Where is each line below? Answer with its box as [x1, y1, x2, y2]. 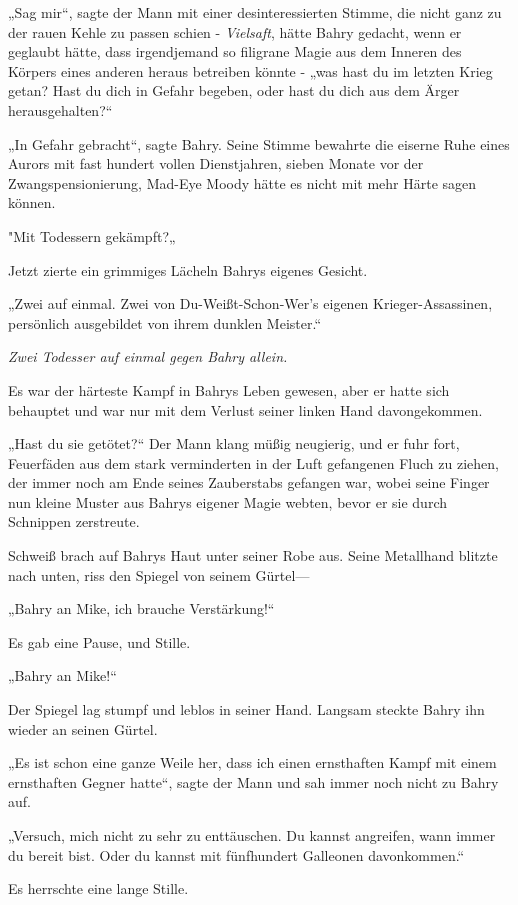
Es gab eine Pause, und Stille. [8, 631, 191, 652]
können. [8, 192, 56, 213]
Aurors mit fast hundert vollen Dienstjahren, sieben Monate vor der [8, 153, 424, 174]
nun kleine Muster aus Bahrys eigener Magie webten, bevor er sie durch [8, 491, 447, 512]
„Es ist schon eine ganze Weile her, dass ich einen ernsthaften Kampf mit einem [8, 752, 497, 773]
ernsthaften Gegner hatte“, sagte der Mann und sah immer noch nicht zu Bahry [8, 771, 499, 792]
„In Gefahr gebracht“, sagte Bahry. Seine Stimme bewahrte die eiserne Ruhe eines [8, 133, 510, 154]
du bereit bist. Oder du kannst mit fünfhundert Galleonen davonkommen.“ [8, 844, 465, 865]
